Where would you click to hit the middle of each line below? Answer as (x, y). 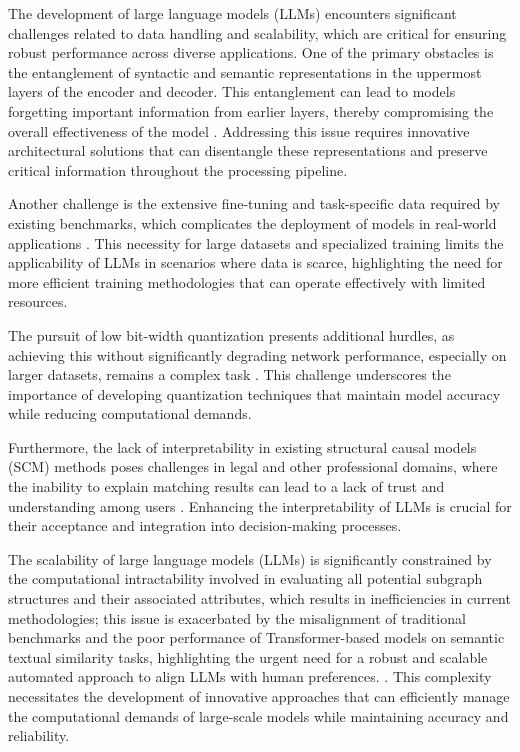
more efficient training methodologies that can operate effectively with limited (247, 281)
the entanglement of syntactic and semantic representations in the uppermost (245, 71)
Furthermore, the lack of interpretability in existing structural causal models (242, 446)
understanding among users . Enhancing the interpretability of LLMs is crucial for (260, 505)
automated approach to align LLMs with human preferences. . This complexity (250, 676)
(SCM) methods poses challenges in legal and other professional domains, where (253, 466)
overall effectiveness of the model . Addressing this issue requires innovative (239, 130)
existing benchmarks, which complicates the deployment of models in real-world (252, 222)
